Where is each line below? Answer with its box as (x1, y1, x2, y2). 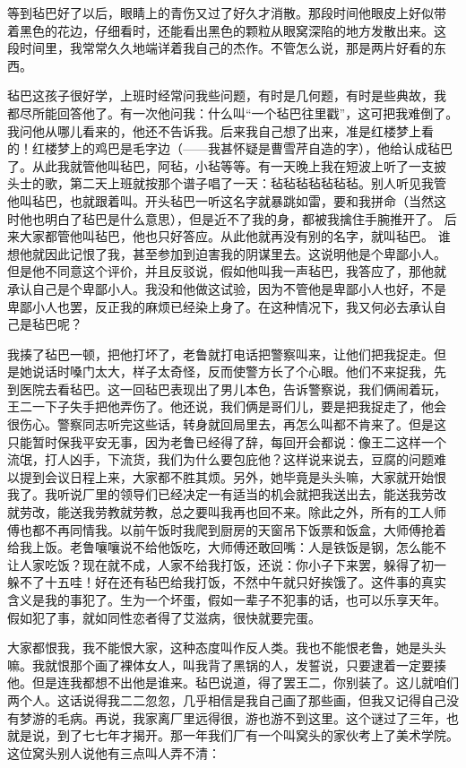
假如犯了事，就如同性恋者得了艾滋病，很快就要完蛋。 (7, 608, 321, 626)
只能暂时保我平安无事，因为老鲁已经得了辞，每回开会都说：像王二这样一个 (7, 432, 446, 451)
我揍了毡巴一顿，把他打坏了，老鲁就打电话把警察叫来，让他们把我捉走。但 (7, 344, 446, 363)
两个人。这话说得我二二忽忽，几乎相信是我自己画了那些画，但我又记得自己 (7, 690, 446, 709)
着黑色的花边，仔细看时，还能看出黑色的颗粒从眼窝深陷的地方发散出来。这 (7, 21, 446, 39)
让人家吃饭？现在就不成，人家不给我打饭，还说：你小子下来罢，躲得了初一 (7, 555, 446, 574)
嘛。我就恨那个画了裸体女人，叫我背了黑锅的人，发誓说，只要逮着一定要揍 (7, 655, 446, 674)
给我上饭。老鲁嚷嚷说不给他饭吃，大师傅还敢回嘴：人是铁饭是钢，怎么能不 (7, 538, 446, 557)
